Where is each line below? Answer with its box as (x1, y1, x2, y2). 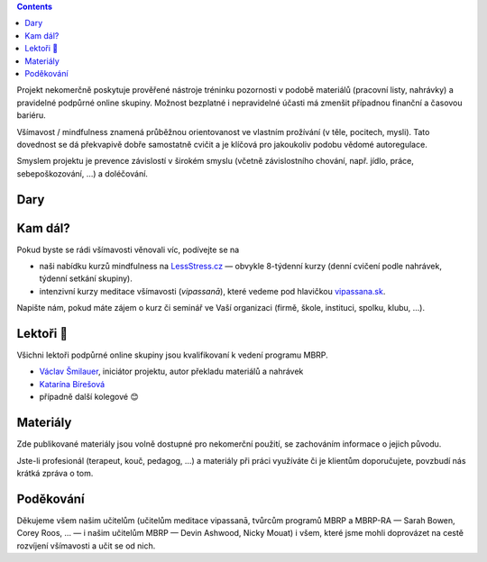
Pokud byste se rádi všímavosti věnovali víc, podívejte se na (16, 244, 240, 255)
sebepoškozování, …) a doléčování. (16, 168, 149, 179)
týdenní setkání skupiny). (39, 273, 133, 284)
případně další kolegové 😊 (39, 392, 139, 403)
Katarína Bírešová (39, 378, 106, 389)
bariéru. (16, 110, 47, 121)
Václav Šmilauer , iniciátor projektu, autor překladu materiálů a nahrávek (39, 366, 304, 377)
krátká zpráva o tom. (16, 467, 94, 478)
